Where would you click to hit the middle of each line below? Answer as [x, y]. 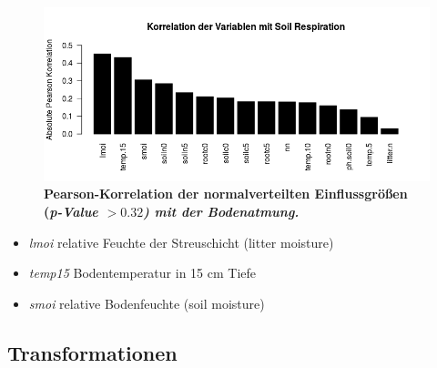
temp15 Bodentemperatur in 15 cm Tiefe [142, 273]
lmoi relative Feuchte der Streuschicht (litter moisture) [181, 242]
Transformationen [92, 352]
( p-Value [71, 211]
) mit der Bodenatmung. [221, 211]
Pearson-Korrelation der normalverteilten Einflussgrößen [226, 194]
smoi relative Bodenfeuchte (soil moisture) [147, 303]
